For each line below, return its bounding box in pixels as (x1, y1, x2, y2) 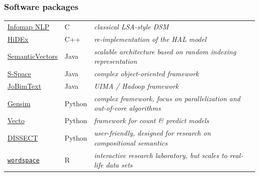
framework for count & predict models (94, 115, 209, 126)
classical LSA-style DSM (94, 21, 169, 31)
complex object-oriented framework (94, 68, 199, 79)
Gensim (7, 98, 31, 108)
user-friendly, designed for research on (94, 128, 211, 138)
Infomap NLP (7, 21, 50, 31)
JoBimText (7, 80, 41, 91)
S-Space (7, 68, 31, 79)
